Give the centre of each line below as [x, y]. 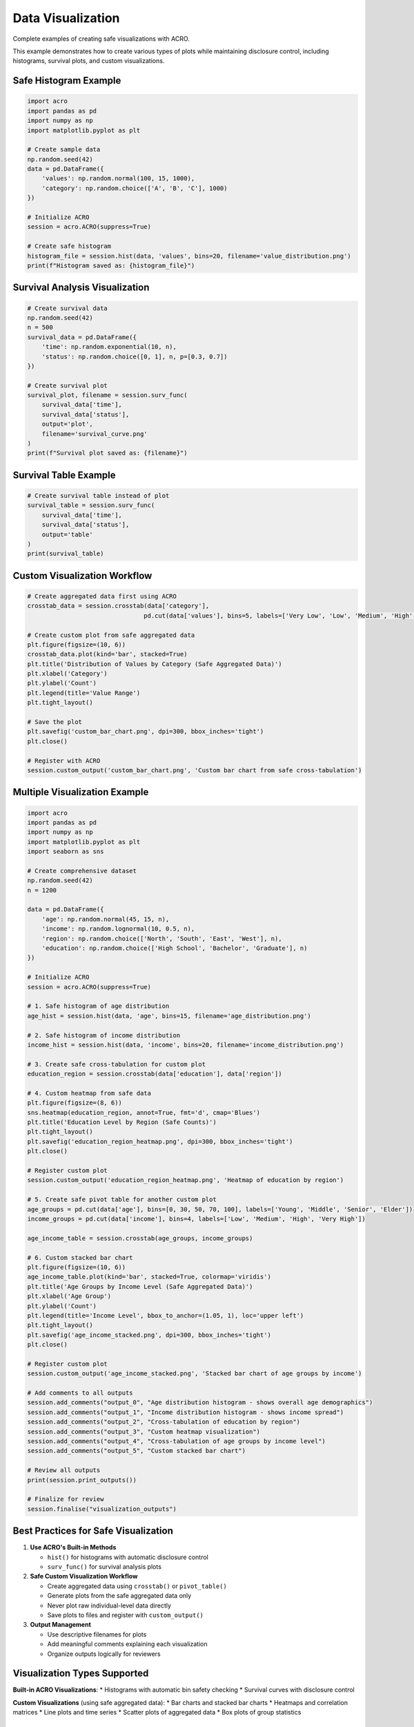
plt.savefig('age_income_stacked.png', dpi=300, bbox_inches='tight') [149, 1335]
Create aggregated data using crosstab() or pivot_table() [137, 1586]
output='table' [67, 534]
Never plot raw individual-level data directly [109, 1605]
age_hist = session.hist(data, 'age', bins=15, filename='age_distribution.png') [169, 1016]
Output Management [60, 1625]
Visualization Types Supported [81, 1673]
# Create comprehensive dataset [82, 871]
